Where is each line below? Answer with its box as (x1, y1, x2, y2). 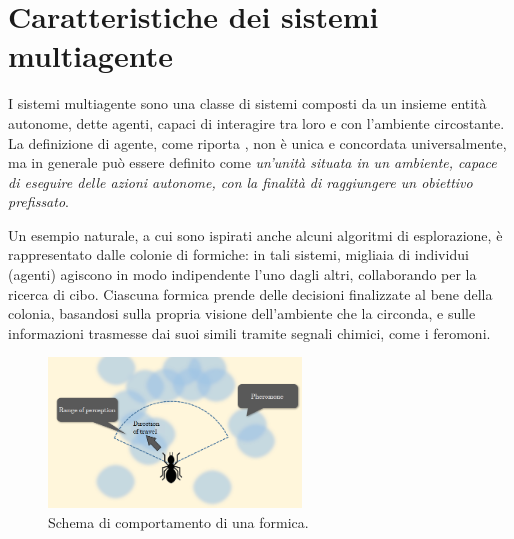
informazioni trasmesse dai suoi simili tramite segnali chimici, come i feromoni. (8, 322, 491, 343)
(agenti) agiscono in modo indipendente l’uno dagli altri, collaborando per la (8, 264, 477, 285)
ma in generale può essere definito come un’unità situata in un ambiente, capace (8, 152, 497, 173)
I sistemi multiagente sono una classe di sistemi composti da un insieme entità (8, 93, 487, 114)
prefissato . (8, 191, 69, 212)
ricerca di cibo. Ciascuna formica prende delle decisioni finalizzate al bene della (8, 283, 493, 304)
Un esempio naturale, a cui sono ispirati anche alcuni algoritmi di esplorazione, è (8, 224, 503, 245)
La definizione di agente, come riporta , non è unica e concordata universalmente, (8, 132, 507, 153)
